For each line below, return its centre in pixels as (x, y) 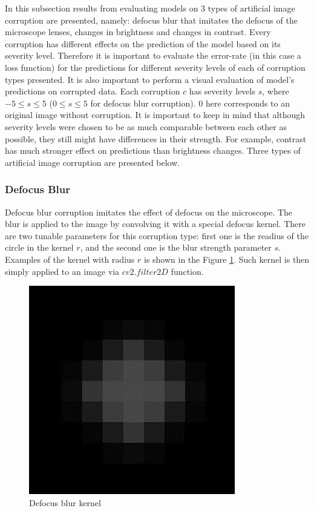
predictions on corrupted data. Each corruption (93, 91)
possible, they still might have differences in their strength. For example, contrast (156, 138)
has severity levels (222, 91)
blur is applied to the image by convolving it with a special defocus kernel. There (155, 224)
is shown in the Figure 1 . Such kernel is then (227, 259)
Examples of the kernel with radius (70, 259)
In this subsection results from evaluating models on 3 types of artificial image (150, 8)
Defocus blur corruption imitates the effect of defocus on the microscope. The (149, 212)
